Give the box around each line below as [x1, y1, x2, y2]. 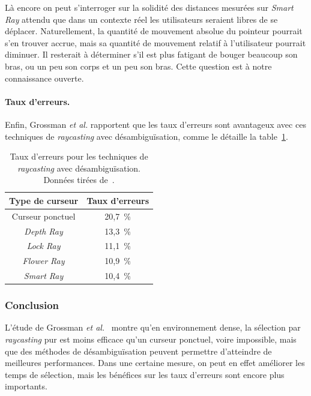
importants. [5, 380, 47, 392]
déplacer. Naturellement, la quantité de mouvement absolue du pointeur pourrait [5, 25, 303, 37]
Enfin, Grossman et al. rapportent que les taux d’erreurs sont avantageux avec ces [5, 118, 306, 130]
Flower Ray [22, 254, 65, 267]
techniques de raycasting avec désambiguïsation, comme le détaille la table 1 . [5, 130, 288, 142]
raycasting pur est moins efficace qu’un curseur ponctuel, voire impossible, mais [5, 333, 297, 346]
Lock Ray [26, 239, 61, 252]
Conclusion [5, 298, 59, 313]
